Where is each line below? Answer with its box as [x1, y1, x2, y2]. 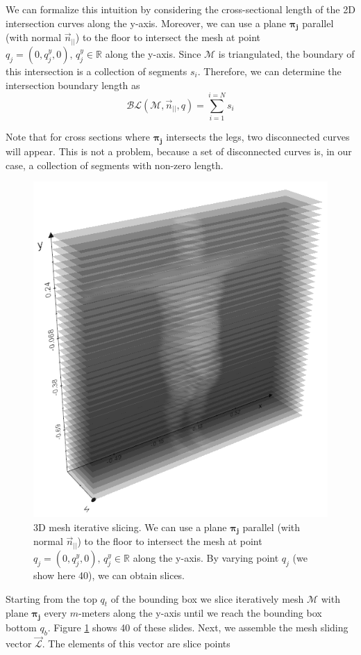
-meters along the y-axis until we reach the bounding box [78, 606, 322, 620]
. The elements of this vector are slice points [42, 636, 230, 651]
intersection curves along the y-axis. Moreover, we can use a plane [6, 15, 287, 30]
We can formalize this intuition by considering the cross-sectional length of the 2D [6, 2, 355, 16]
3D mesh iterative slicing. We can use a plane [33, 519, 227, 534]
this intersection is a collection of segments [6, 63, 187, 78]
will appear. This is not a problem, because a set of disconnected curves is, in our [6, 144, 352, 159]
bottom [6, 620, 37, 635]
